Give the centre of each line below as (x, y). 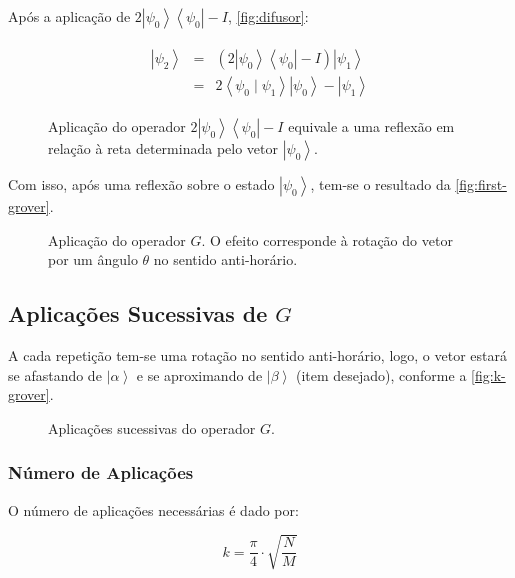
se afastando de (55, 374)
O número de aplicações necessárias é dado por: (153, 509)
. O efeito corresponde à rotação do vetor (327, 239)
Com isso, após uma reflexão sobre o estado (141, 184)
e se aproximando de (199, 374)
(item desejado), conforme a (381, 374)
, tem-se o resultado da (380, 184)
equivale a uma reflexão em (371, 126)
